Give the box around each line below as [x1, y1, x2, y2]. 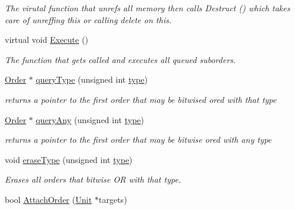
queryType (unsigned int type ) [36, 73, 148, 86]
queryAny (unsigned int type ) [36, 113, 144, 126]
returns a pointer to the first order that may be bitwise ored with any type [5, 133, 272, 146]
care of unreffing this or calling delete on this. [5, 13, 172, 26]
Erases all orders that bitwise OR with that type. [5, 173, 181, 186]
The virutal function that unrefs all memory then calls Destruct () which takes [5, 2, 290, 14]
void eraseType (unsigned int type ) [5, 153, 133, 165]
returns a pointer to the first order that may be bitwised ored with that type [5, 93, 277, 105]
